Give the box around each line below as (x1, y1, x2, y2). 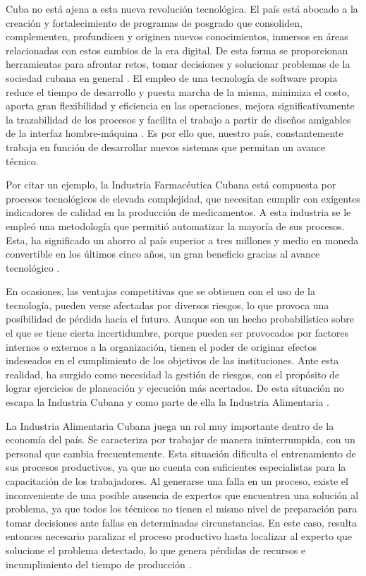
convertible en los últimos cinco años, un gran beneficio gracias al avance (6, 246, 320, 261)
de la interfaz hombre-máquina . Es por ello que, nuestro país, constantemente (6, 126, 343, 140)
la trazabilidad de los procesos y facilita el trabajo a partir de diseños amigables (6, 112, 351, 126)
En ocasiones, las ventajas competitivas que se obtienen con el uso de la (6, 284, 315, 299)
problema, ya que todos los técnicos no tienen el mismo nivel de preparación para (6, 501, 358, 516)
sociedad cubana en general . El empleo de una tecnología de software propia (6, 70, 338, 85)
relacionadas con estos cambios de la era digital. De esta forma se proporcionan (6, 42, 348, 57)
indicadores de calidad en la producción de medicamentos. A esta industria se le (6, 205, 351, 220)
